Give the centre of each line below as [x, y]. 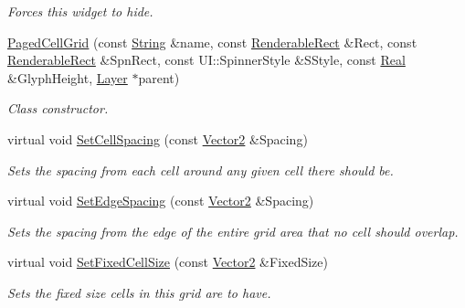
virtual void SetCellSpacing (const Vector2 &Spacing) [158, 138]
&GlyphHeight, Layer [68, 77]
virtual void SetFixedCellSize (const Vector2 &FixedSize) [168, 262]
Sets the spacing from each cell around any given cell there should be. [201, 170]
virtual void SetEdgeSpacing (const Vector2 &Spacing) [161, 201]
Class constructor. [58, 108]
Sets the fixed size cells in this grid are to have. [139, 292]
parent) [159, 77]
